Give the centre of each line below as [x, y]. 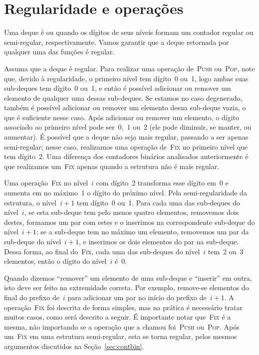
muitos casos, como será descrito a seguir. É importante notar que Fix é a [118, 317]
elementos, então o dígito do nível [55, 261]
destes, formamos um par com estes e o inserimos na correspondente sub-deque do [129, 222]
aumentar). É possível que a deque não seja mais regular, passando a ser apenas [126, 137]
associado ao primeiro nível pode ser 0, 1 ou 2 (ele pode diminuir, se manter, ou [128, 127]
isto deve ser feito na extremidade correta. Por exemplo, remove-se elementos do [127, 287]
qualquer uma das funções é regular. [59, 52]
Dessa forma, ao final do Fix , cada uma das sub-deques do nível [102, 251]
